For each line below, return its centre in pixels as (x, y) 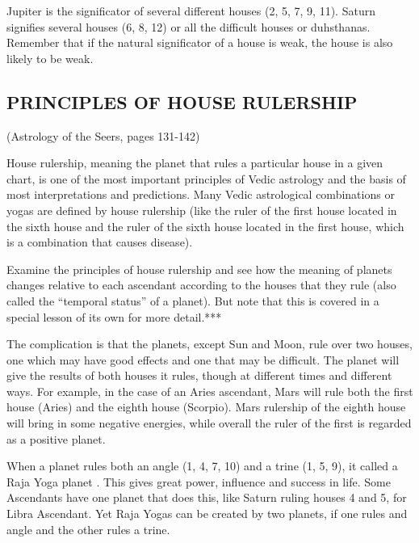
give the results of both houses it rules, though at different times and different (199, 375)
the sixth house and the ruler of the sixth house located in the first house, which (205, 226)
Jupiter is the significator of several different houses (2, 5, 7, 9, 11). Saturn (191, 11)
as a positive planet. (56, 438)
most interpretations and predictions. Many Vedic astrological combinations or (201, 194)
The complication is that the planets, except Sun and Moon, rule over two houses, (209, 344)
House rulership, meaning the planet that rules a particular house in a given (195, 163)
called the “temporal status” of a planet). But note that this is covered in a (193, 300)
